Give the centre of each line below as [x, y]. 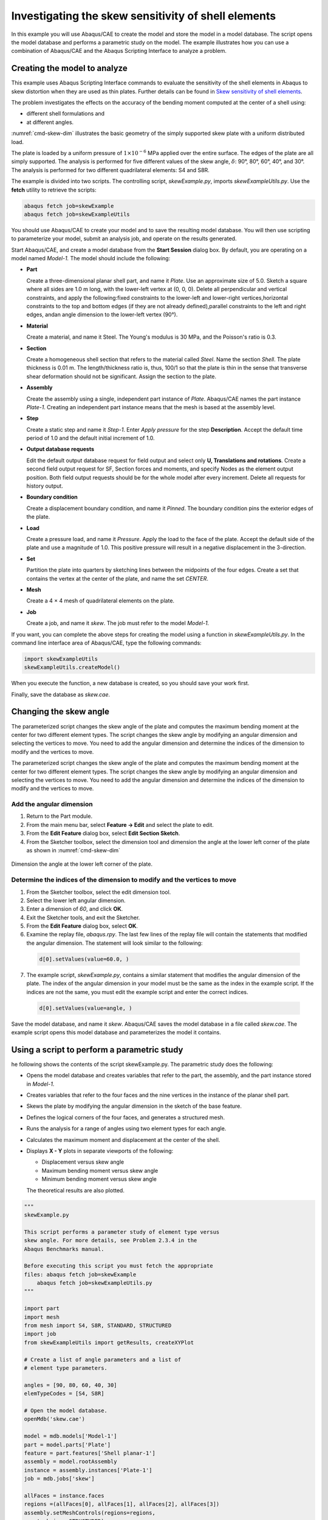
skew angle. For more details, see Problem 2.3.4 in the [111, 1241]
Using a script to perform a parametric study [97, 1050]
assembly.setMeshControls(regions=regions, [90, 1513]
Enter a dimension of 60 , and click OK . [75, 909]
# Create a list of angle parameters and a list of [103, 1359]
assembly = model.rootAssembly [71, 1462]
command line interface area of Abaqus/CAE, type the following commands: [106, 643]
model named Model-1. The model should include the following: [91, 258]
